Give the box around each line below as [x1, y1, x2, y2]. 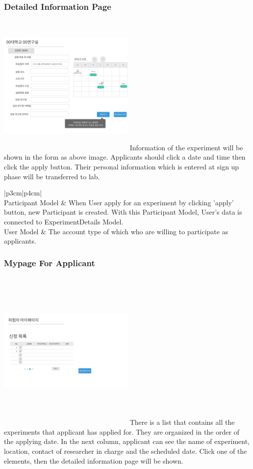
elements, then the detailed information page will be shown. [4, 455, 183, 466]
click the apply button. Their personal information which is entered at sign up [4, 161, 239, 171]
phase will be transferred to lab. [4, 171, 100, 181]
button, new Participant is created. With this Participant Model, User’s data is [4, 207, 242, 217]
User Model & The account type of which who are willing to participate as [4, 226, 228, 236]
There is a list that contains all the [129, 417, 235, 427]
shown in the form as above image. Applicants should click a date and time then [4, 152, 246, 162]
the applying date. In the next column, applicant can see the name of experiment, [4, 436, 250, 446]
